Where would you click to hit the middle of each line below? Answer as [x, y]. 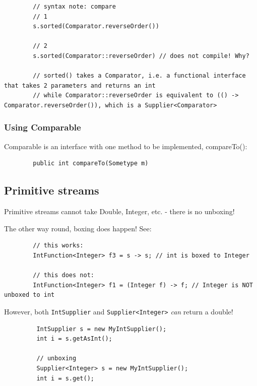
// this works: [58, 246]
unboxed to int [29, 295]
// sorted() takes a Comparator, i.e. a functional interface [139, 76]
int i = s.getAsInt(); [74, 339]
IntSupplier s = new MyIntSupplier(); [102, 329]
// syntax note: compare [74, 7]
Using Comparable [43, 127]
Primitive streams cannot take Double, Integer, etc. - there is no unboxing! [119, 211]
